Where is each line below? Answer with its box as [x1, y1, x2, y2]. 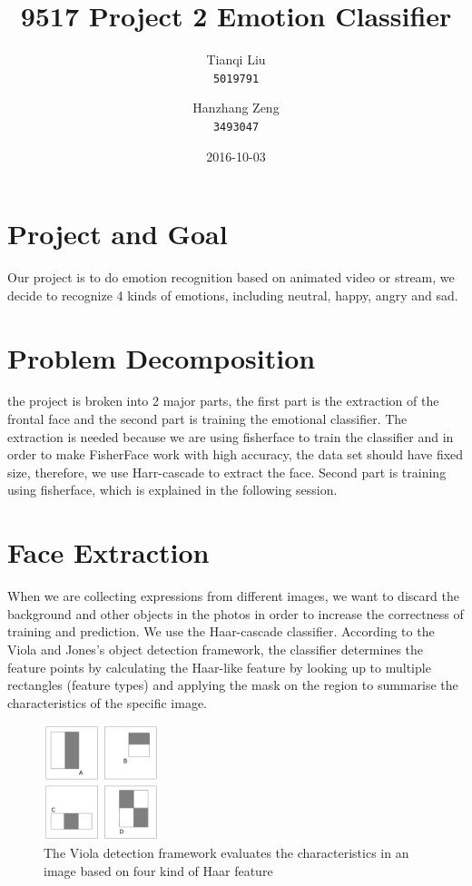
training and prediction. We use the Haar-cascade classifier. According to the [7, 622, 435, 641]
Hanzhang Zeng [192, 98, 280, 117]
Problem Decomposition [7, 339, 316, 376]
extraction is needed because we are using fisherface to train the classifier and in [7, 427, 454, 446]
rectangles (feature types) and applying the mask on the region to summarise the [7, 675, 458, 694]
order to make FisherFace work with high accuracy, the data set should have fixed [7, 445, 464, 464]
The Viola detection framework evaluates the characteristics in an [44, 843, 409, 862]
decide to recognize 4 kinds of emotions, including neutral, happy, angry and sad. [7, 285, 458, 304]
